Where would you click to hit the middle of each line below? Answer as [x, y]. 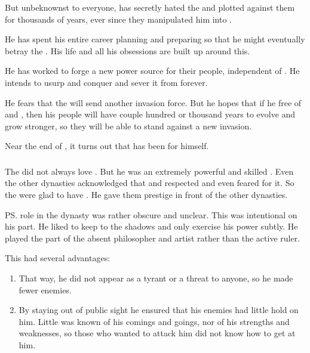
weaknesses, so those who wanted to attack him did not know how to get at [157, 333]
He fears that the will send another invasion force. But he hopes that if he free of [153, 102]
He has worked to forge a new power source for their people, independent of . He [152, 71]
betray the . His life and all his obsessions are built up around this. [128, 50]
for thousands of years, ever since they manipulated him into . [118, 19]
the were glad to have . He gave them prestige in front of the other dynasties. [146, 195]
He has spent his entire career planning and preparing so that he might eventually [155, 39]
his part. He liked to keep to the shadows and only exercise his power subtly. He [151, 226]
